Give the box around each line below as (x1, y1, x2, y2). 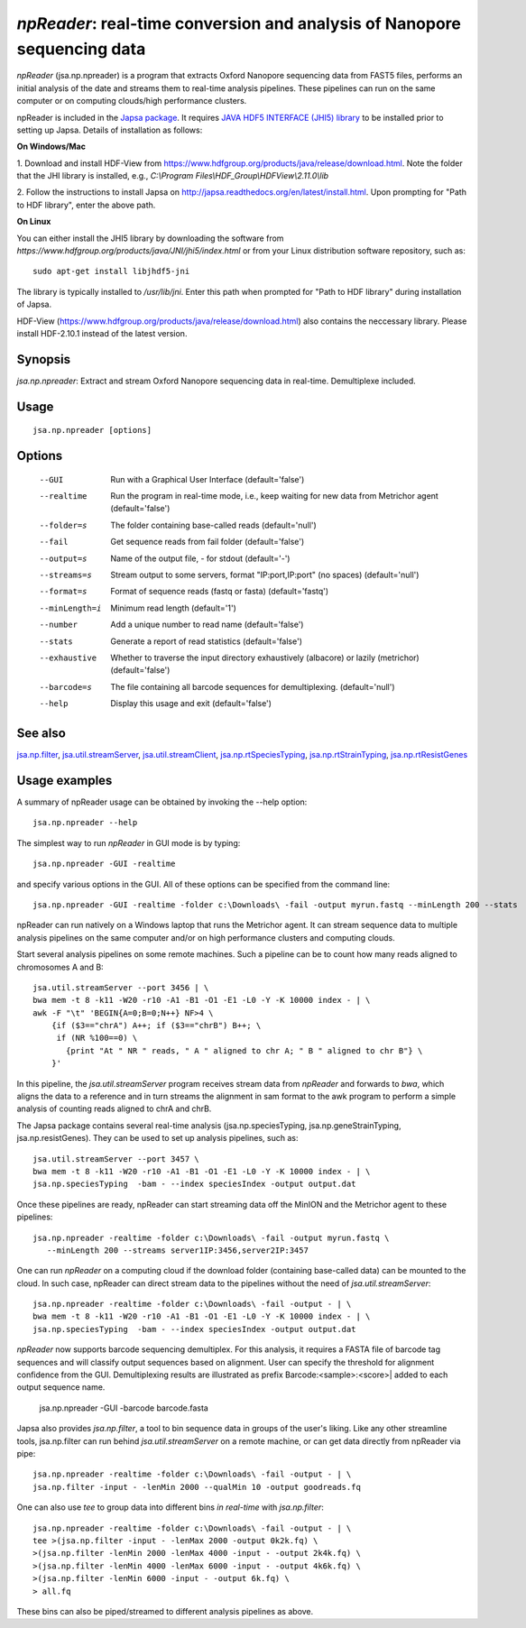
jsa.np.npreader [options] (32, 425, 152, 436)
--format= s (39, 586, 88, 597)
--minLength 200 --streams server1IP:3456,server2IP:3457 (46, 1245, 309, 1255)
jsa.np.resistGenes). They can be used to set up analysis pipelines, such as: (16, 1133, 299, 1144)
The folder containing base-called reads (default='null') (110, 520, 318, 530)
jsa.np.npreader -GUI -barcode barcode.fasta (39, 1403, 209, 1413)
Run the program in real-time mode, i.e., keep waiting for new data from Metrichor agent (110, 491, 439, 501)
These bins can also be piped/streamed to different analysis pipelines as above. (16, 1605, 314, 1616)
